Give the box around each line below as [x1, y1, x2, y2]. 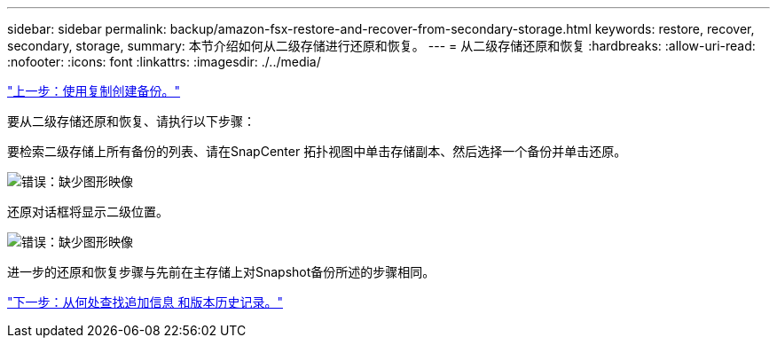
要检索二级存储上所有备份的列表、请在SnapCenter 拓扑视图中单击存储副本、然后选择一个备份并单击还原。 [7, 144, 627, 159]
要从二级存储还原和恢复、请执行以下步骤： [7, 114, 255, 129]
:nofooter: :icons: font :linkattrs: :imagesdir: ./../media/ [7, 54, 321, 69]
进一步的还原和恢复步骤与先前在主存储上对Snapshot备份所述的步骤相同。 [7, 264, 436, 279]
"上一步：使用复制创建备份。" [7, 83, 181, 98]
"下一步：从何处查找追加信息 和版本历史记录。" [7, 294, 283, 310]
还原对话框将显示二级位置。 [7, 204, 169, 219]
